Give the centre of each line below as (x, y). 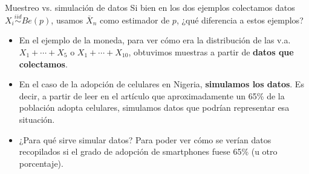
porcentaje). (41, 163)
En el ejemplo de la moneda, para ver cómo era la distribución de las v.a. (155, 40)
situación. (37, 119)
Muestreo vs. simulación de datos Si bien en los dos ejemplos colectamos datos (150, 7)
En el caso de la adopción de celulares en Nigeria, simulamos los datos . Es (161, 84)
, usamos (67, 20)
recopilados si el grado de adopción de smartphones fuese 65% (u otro (148, 151)
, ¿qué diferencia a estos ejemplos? (240, 20)
